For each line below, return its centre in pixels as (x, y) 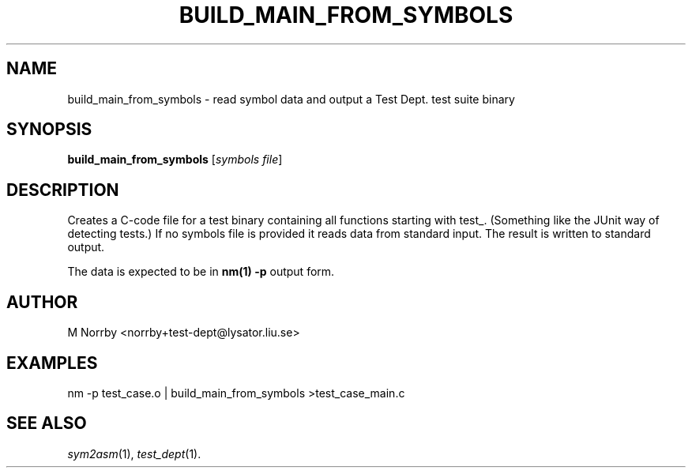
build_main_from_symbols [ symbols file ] (175, 160)
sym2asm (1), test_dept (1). (134, 453)
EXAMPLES (52, 363)
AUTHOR (42, 302)
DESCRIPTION (63, 190)
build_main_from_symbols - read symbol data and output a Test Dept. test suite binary (291, 99)
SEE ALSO (47, 423)
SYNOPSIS (49, 130)
